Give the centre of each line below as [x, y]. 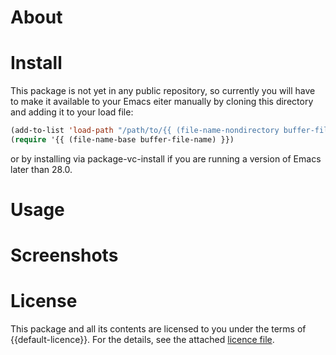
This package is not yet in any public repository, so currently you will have [163, 91]
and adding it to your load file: [72, 112]
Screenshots [64, 255]
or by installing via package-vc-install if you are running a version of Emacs [166, 158]
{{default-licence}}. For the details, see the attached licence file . [142, 340]
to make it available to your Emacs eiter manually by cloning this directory [162, 102]
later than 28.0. [41, 169]
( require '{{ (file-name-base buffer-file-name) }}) [122, 140]
